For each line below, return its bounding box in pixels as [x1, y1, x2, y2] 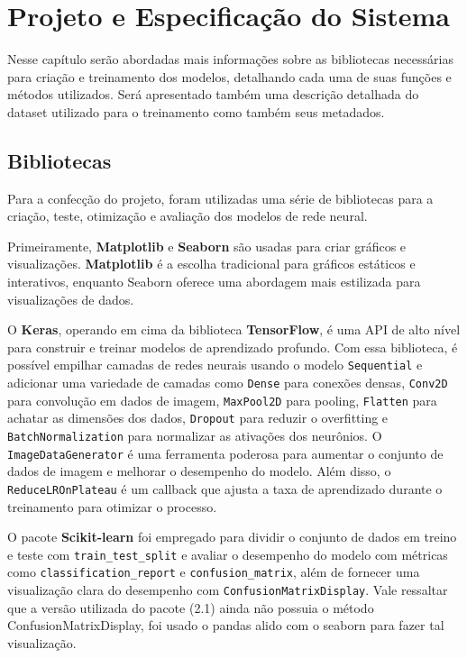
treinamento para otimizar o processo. [7, 497, 217, 516]
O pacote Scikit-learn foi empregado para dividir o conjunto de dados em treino [7, 527, 457, 546]
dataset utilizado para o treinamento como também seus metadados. [7, 102, 385, 121]
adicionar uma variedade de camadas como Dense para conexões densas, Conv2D [7, 373, 448, 392]
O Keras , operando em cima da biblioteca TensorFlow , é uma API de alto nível [7, 320, 461, 339]
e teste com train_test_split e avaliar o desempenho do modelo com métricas [7, 544, 448, 563]
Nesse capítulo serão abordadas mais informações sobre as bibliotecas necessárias [7, 50, 453, 69]
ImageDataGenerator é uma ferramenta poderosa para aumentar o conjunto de [7, 443, 444, 462]
